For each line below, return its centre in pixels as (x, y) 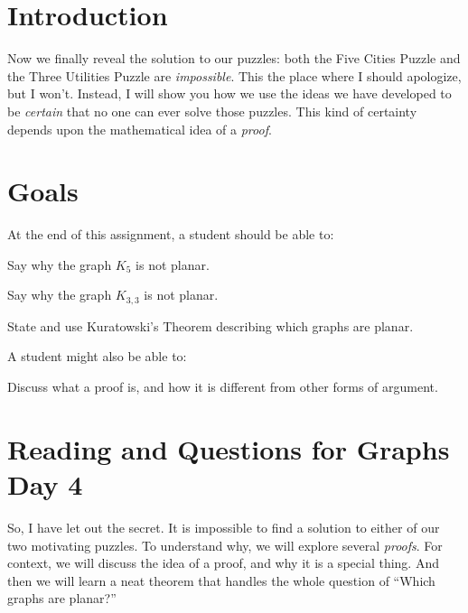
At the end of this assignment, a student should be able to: (171, 234)
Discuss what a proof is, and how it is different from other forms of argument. (223, 387)
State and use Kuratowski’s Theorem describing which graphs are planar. (211, 325)
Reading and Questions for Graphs (229, 448)
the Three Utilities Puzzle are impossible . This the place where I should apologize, (234, 75)
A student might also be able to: (97, 356)
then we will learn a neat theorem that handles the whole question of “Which (221, 580)
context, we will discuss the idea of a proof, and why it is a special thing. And (223, 563)
